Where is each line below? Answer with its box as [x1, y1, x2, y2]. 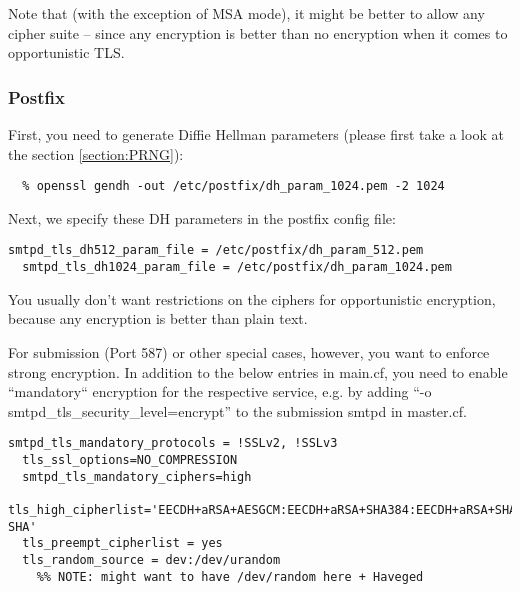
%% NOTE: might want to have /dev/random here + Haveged [36, 569, 424, 584]
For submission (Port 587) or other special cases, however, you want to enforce [8, 341, 490, 362]
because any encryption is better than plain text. [8, 308, 308, 329]
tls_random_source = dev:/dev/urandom [22, 552, 281, 567]
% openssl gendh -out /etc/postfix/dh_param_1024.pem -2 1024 [22, 179, 445, 194]
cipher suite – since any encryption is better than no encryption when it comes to [8, 22, 508, 43]
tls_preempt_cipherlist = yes [22, 536, 223, 551]
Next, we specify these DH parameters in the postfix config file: [8, 207, 396, 228]
